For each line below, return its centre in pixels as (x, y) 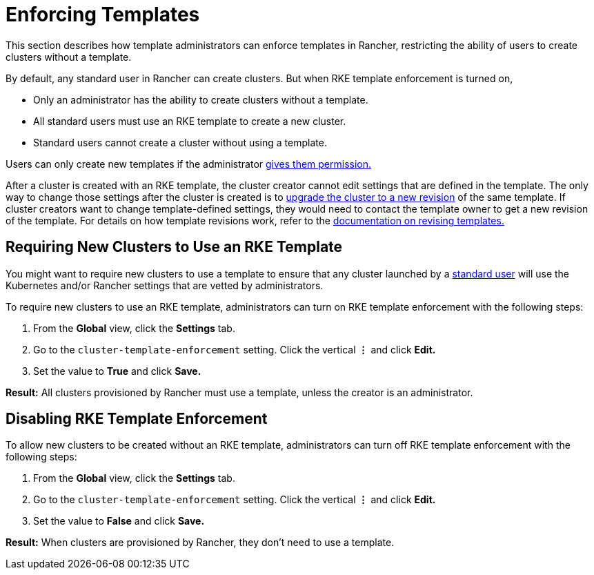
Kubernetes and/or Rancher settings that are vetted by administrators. (165, 285)
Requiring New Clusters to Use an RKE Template (174, 247)
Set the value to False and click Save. (119, 521)
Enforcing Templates (103, 14)
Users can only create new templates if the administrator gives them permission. (189, 164)
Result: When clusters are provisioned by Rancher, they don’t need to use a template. (200, 543)
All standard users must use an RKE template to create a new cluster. (190, 121)
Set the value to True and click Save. (117, 371)
